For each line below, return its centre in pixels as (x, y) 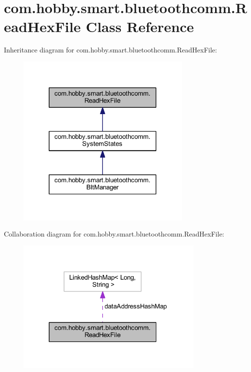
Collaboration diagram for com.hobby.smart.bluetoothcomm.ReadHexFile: (114, 234)
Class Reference (140, 26)
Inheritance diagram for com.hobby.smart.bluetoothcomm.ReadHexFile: (110, 50)
